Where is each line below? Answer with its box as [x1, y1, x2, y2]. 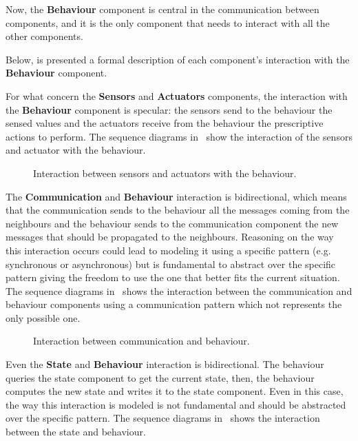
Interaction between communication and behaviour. [33, 334, 250, 348]
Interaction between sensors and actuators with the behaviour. [33, 165, 297, 180]
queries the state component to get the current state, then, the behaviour [6, 370, 315, 384]
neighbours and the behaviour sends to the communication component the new [6, 216, 339, 230]
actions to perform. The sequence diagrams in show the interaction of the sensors [6, 129, 352, 143]
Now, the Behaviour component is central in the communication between [6, 2, 319, 16]
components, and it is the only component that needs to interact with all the [6, 15, 330, 30]
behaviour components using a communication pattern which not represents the [6, 297, 342, 311]
